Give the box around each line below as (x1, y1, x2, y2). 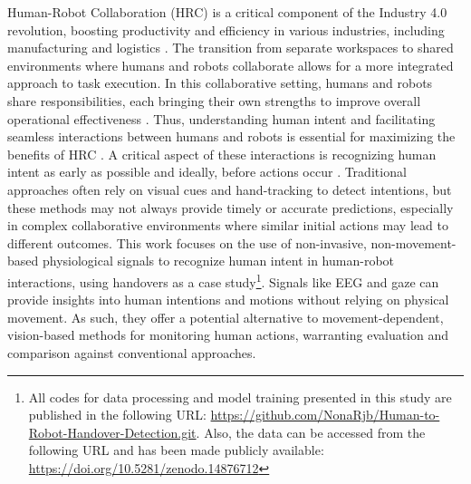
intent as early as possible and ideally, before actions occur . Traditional (7, 162, 407, 181)
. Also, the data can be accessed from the (196, 422, 426, 441)
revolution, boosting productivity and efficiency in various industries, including (7, 20, 445, 39)
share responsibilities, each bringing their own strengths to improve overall (7, 91, 421, 110)
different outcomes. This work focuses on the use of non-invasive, (7, 233, 367, 252)
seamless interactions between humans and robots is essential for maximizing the (7, 127, 456, 146)
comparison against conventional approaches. (7, 343, 256, 362)
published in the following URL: (28, 405, 207, 424)
